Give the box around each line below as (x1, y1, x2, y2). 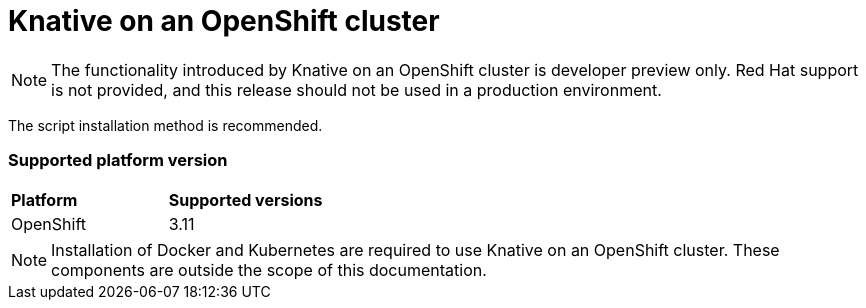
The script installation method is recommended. (8, 116, 323, 134)
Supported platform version (8, 150, 228, 171)
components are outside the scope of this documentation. (51, 259, 487, 280)
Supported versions (168, 189, 323, 210)
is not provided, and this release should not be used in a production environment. (51, 79, 662, 100)
